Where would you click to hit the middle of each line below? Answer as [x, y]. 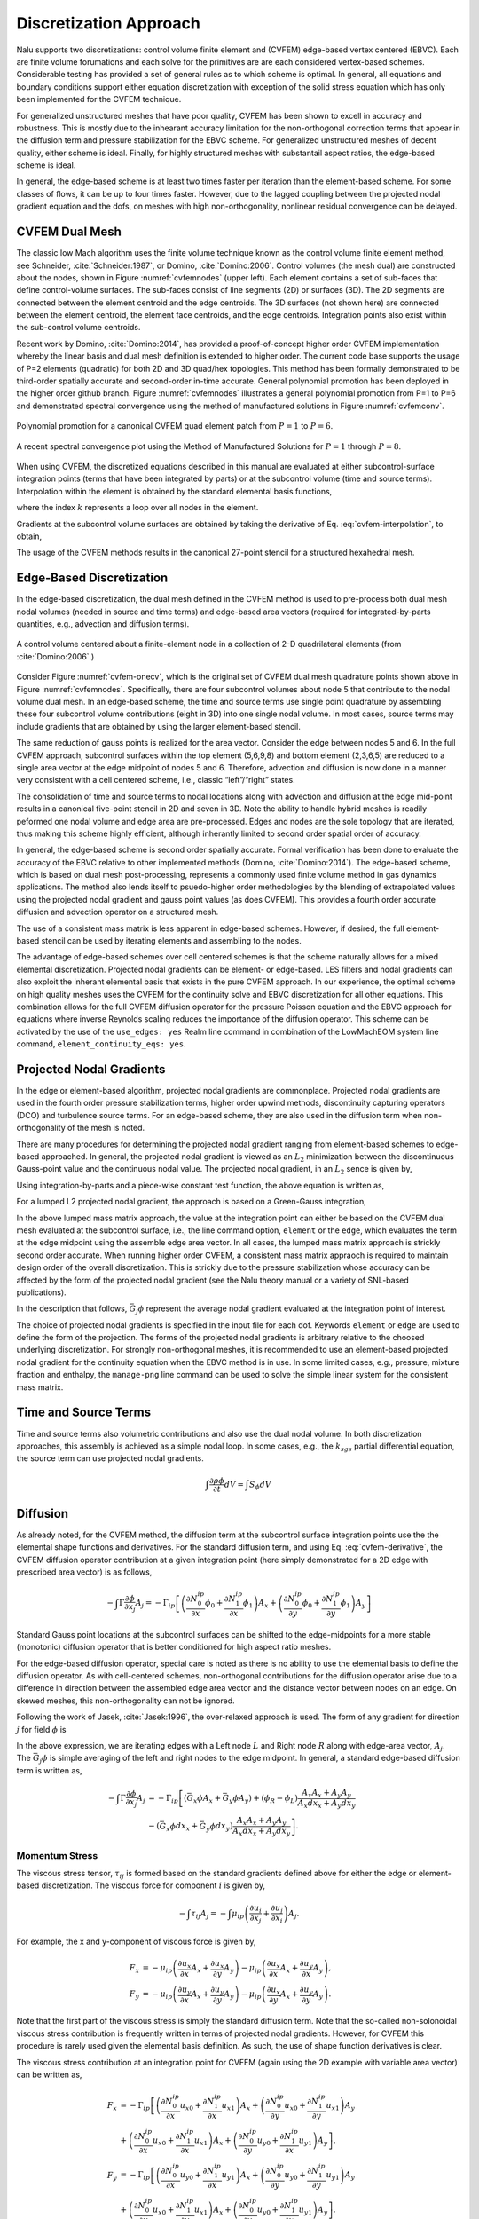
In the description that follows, [72, 1308]
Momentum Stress [57, 1855]
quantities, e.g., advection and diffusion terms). [103, 624]
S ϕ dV [260, 1485]
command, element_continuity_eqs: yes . [101, 1044]
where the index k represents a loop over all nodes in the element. [137, 508]
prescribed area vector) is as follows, [84, 1572]
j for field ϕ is [41, 1729]
